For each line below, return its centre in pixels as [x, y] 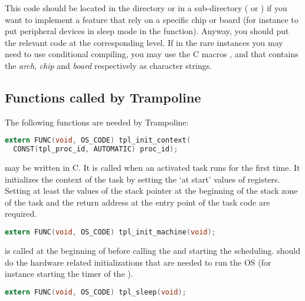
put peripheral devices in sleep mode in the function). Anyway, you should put [147, 31]
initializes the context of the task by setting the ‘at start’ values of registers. [142, 179]
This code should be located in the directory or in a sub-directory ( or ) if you [146, 8]
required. [21, 214]
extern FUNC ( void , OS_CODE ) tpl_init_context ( [98, 140]
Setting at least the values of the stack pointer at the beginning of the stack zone [151, 191]
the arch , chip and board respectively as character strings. [109, 65]
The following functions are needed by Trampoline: [97, 122]
